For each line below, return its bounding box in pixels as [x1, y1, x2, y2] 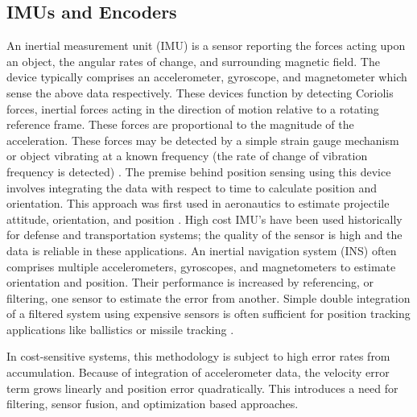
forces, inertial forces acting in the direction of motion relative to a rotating [6, 100, 379, 117]
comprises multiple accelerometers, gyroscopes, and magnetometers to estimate [6, 258, 396, 275]
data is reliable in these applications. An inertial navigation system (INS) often [6, 242, 397, 258]
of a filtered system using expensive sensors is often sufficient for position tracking [6, 305, 411, 322]
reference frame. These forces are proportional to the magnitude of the [6, 116, 354, 133]
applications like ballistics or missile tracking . [6, 320, 234, 337]
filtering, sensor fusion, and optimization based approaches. [6, 395, 299, 412]
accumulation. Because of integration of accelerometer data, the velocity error [6, 364, 390, 381]
